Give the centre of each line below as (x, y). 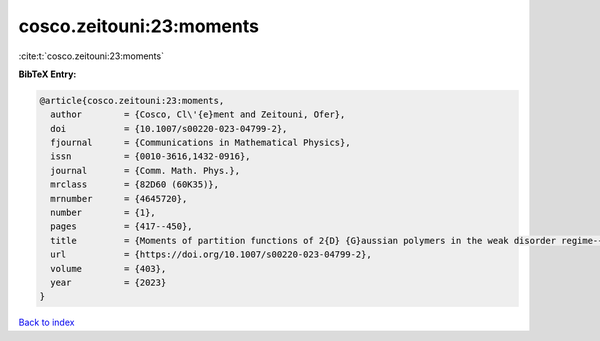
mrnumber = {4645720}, (119, 198)
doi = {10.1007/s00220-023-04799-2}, (169, 128)
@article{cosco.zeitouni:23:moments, (132, 100)
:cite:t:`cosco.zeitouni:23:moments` (91, 56)
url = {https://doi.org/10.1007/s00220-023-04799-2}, (211, 254)
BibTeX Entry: (47, 74)
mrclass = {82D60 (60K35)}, (135, 184)
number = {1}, (103, 213)
